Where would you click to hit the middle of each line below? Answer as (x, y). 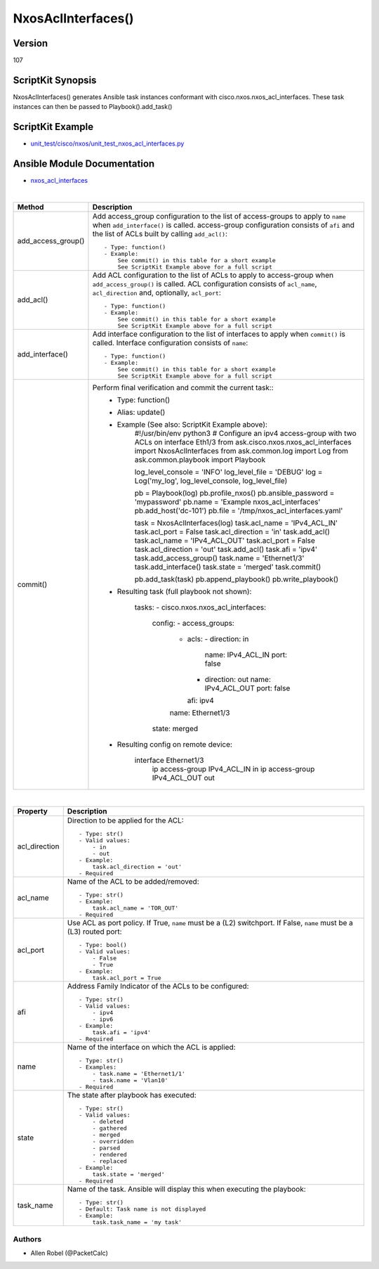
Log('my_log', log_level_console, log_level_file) (211, 480)
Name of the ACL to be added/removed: (133, 882)
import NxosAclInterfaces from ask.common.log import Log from (241, 451)
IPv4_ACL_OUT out (184, 778)
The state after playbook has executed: (132, 1095)
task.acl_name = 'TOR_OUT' (135, 908)
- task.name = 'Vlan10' (130, 1080)
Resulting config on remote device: (175, 744)
